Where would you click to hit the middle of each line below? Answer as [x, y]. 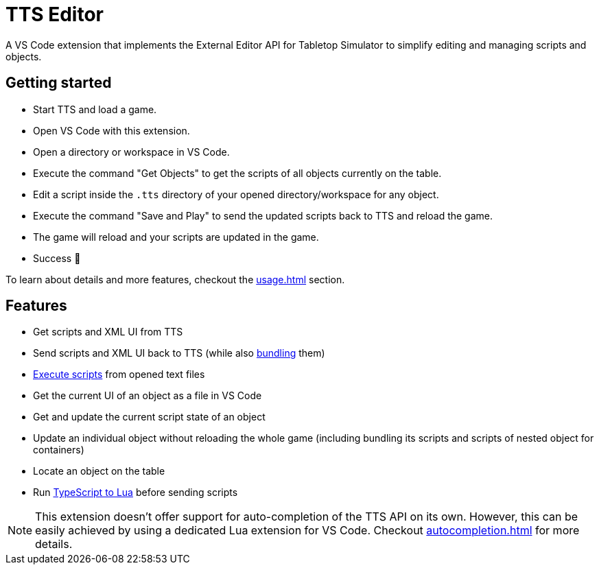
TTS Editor [55, 14]
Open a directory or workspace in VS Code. [131, 152]
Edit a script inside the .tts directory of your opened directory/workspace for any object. [236, 194]
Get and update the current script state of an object [149, 417]
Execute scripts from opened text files [119, 375]
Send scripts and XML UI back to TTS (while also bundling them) [179, 353]
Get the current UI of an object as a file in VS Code [148, 396]
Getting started [59, 83]
